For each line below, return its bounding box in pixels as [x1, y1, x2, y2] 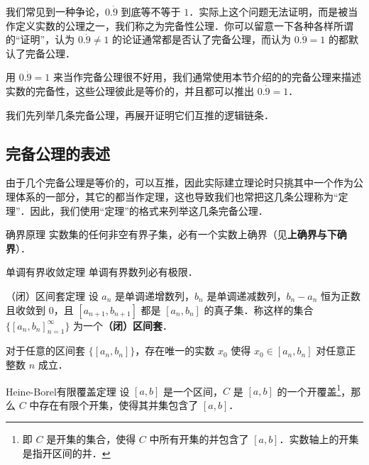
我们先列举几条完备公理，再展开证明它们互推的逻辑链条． [6, 107, 274, 122]
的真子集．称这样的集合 [204, 302, 314, 317]
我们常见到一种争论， [6, 4, 105, 18]
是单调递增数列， [115, 288, 195, 303]
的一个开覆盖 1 [277, 381, 341, 398]
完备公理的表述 [6, 142, 110, 164]
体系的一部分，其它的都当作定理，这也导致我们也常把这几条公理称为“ [15, 189, 338, 203]
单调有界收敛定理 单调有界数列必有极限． [6, 264, 198, 279]
